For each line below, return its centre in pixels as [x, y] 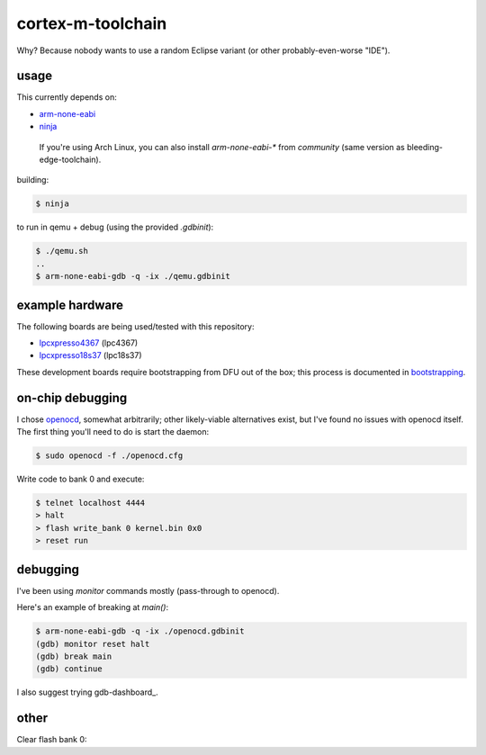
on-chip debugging [72, 397]
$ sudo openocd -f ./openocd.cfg [109, 456]
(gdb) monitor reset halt [93, 644]
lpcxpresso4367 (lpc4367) [89, 343]
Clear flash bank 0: [52, 740]
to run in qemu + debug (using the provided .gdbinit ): [115, 227]
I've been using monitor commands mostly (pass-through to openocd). [148, 590]
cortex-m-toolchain [92, 23]
